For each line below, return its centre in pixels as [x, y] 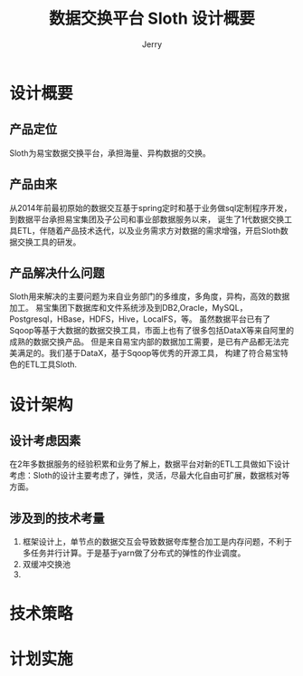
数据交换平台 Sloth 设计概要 [152, 19]
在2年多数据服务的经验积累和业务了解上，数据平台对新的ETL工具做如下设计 [150, 464]
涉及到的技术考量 [57, 518]
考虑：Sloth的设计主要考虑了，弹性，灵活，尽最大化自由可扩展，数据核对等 [150, 476]
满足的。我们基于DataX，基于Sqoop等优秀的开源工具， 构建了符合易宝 [148, 353]
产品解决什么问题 [57, 273]
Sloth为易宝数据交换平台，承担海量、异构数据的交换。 [110, 153]
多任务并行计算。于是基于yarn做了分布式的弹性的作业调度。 [134, 553]
